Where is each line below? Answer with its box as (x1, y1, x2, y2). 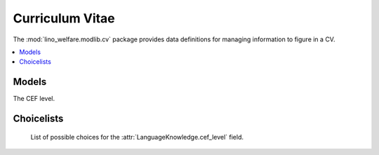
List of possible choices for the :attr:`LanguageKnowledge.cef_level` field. (30, 133, 244, 141)
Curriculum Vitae (13, 11, 115, 26)
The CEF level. (13, 95, 55, 103)
